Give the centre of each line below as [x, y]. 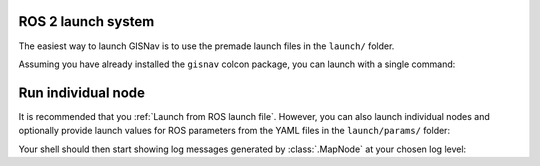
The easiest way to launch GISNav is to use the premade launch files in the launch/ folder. [206, 46]
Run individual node [81, 92]
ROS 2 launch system [86, 21]
